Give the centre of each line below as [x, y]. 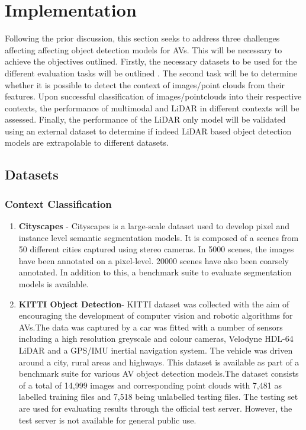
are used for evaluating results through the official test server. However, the [155, 408]
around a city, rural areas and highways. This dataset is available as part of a [159, 362]
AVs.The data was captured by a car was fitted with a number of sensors [151, 327]
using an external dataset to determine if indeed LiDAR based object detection [148, 131]
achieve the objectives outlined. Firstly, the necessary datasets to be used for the [151, 61]
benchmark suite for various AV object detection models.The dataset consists [159, 373]
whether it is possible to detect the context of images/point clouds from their [145, 84]
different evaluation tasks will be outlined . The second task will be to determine [151, 73]
